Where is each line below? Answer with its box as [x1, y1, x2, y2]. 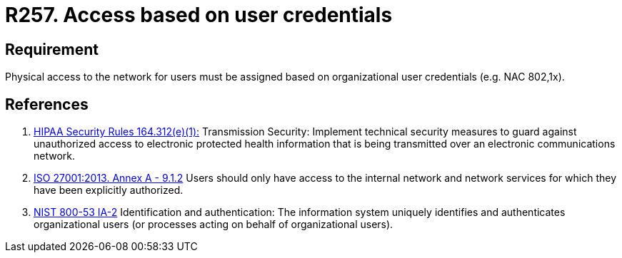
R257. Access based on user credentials [5, 3, 393, 27]
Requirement [5, 40, 99, 58]
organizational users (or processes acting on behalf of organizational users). [34, 218, 393, 231]
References [5, 95, 89, 113]
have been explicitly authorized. [34, 184, 184, 197]
